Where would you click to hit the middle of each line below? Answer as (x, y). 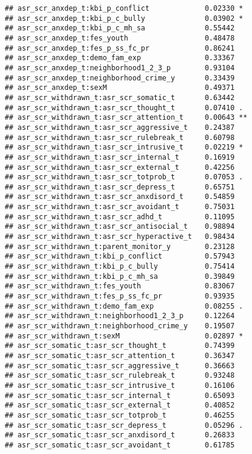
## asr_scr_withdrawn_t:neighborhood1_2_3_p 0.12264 (120, 316)
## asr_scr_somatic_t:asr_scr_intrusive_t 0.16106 (120, 385)
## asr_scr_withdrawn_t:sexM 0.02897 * (124, 336)
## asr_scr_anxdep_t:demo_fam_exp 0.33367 (120, 58)
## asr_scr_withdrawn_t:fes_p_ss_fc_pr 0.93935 (120, 296)
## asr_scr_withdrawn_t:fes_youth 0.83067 (120, 286)
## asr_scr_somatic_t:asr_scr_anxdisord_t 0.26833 (120, 435)
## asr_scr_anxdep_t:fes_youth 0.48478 (120, 38)
